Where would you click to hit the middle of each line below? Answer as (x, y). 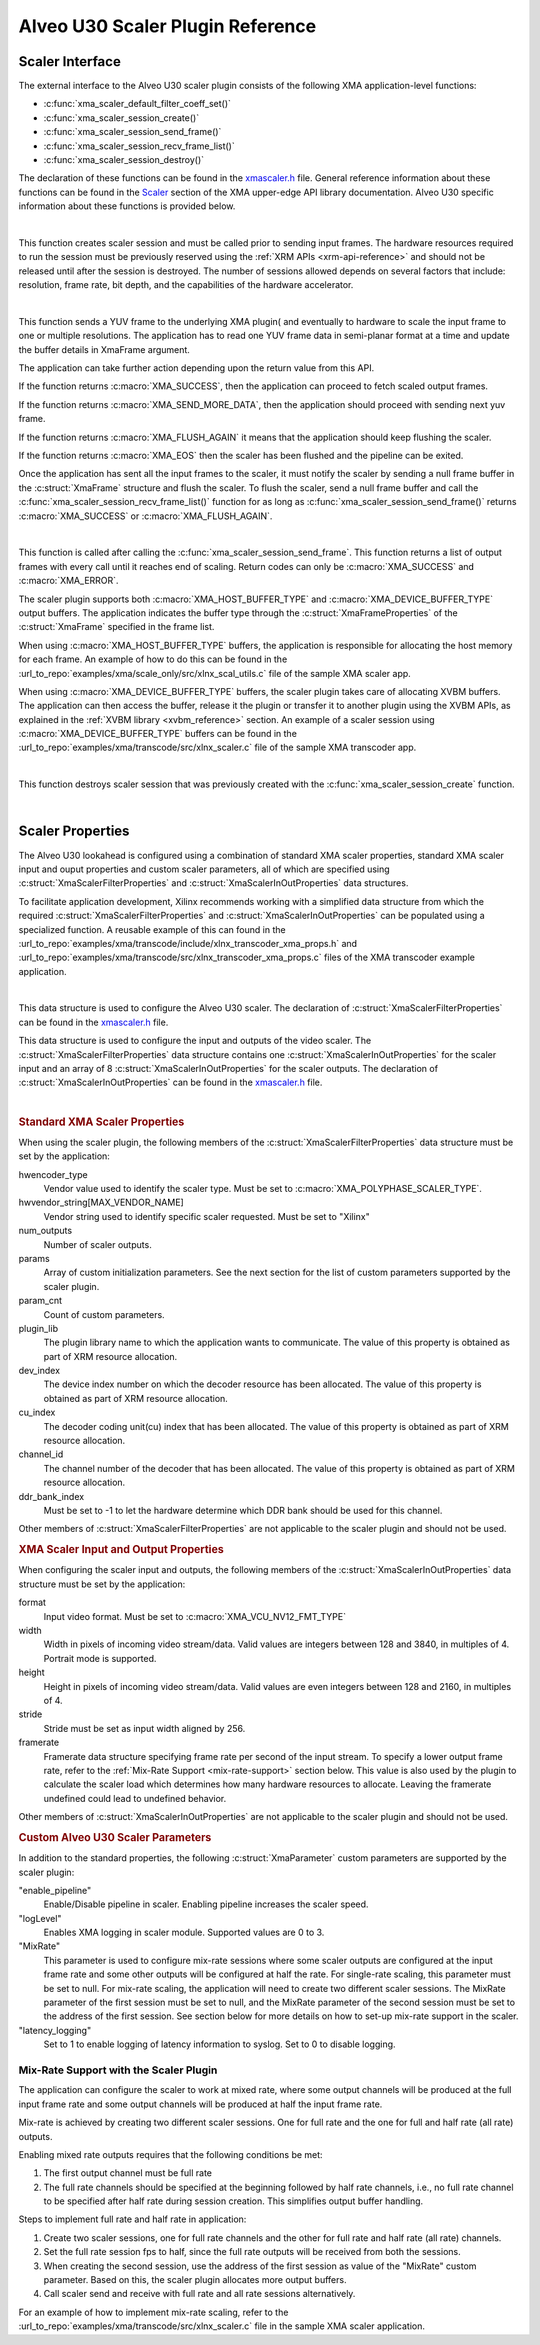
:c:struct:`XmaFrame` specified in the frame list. (116, 627)
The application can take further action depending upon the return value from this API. (196, 368)
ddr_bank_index (51, 1496)
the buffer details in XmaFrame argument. (104, 349)
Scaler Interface (70, 61)
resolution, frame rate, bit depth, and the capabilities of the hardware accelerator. (186, 285)
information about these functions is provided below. (127, 206)
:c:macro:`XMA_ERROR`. (68, 581)
